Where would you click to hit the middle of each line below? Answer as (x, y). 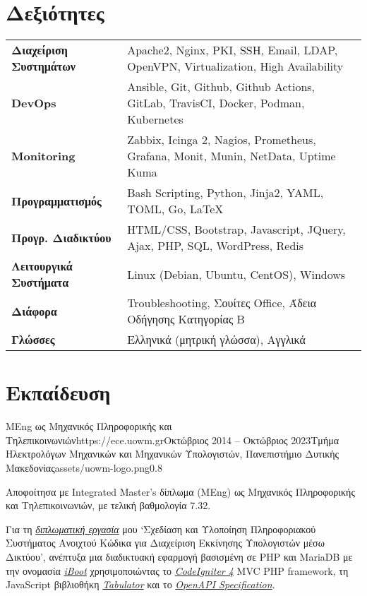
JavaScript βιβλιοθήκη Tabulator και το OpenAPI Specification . (140, 584)
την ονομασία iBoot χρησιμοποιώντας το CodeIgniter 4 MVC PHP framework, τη (177, 570)
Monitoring (43, 156)
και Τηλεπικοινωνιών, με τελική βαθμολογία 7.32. (108, 505)
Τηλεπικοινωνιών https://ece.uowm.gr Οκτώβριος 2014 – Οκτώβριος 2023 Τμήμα (173, 440)
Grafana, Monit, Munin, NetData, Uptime (231, 156)
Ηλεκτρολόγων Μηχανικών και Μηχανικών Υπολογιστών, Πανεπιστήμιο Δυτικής (173, 454)
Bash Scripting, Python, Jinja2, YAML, (225, 193)
